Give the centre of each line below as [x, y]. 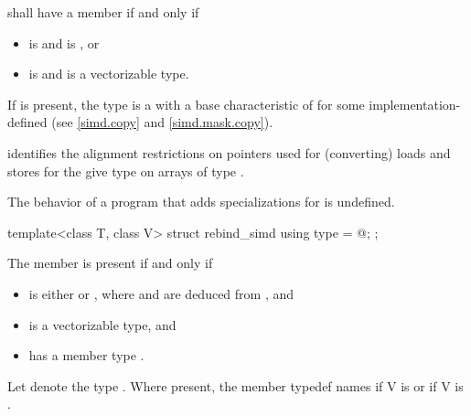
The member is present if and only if [110, 263]
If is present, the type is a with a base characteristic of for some [186, 104]
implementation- [415, 104]
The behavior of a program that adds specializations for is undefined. [201, 202]
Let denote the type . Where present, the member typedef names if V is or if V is [235, 385]
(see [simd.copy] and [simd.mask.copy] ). [162, 122]
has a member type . [86, 355]
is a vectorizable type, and [102, 324]
